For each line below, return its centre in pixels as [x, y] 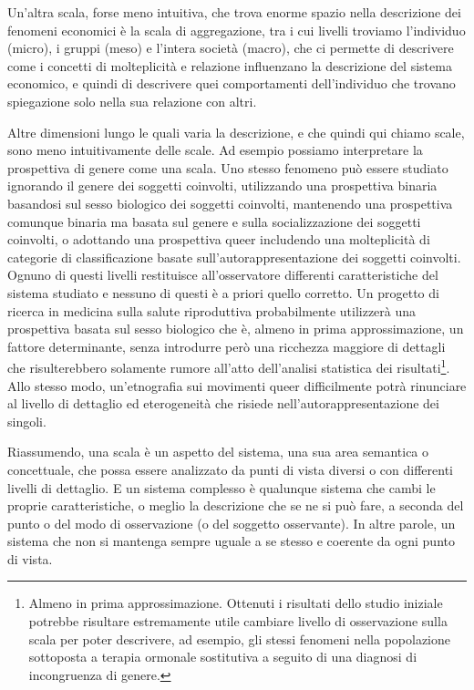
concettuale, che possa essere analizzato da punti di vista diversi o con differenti [230, 469]
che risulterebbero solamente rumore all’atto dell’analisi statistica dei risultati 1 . [229, 366]
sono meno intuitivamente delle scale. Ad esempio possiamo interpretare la [215, 150]
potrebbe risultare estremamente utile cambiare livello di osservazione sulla [238, 621]
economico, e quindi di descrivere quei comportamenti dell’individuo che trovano [232, 83]
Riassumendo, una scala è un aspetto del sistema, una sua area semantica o [218, 452]
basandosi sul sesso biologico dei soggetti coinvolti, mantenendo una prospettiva [230, 203]
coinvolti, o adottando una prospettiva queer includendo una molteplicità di [219, 239]
